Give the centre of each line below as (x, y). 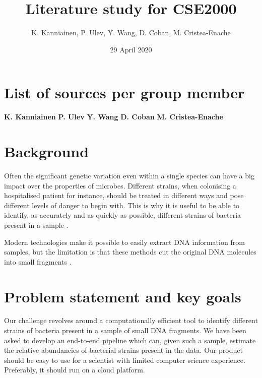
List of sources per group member (124, 92)
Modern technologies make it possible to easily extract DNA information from (124, 242)
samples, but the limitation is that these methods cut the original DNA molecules (130, 252)
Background (47, 151)
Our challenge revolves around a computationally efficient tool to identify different (131, 320)
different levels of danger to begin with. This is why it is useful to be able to (122, 205)
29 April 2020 (131, 49)
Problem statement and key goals (123, 296)
